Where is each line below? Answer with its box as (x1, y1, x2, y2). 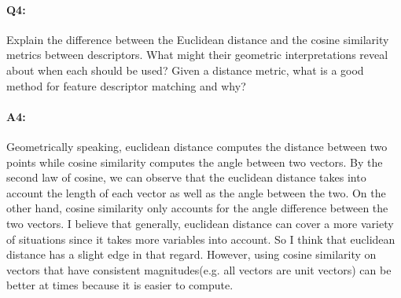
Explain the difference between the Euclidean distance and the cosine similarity (6, 31, 389, 47)
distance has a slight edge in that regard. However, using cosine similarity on (6, 246, 377, 263)
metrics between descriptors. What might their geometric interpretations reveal (6, 46, 388, 63)
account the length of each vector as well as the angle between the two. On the (6, 184, 386, 201)
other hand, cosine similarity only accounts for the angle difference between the (6, 200, 388, 216)
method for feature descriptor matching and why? (6, 77, 246, 94)
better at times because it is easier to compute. (6, 277, 234, 293)
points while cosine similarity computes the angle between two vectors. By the (6, 153, 383, 170)
